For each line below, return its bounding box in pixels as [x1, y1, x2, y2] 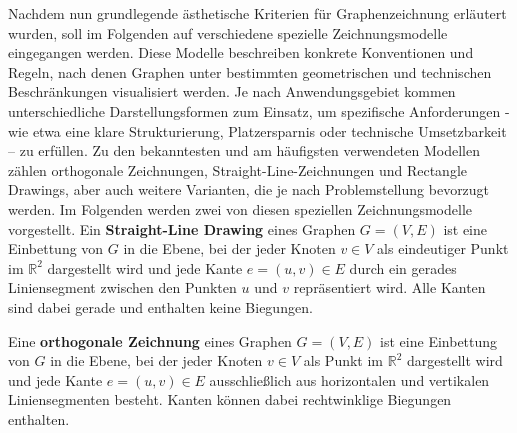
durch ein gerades [349, 257, 457, 278]
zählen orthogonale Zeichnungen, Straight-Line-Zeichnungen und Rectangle [8, 159, 468, 180]
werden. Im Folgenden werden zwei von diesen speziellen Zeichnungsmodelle [8, 198, 473, 219]
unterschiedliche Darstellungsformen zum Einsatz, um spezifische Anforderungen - [8, 100, 510, 121]
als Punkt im [303, 350, 383, 371]
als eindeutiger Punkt [377, 238, 509, 259]
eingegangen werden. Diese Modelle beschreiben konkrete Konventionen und [8, 42, 474, 63]
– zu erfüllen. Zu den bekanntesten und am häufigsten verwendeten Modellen [8, 140, 480, 161]
